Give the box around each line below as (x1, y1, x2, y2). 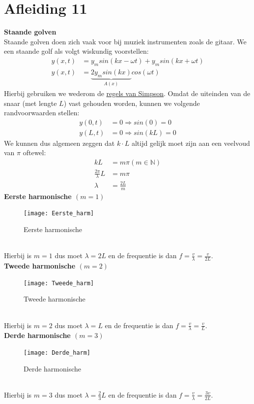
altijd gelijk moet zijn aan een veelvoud (131, 137, 250, 148)
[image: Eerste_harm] (24, 210, 94, 217)
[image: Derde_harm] (24, 349, 91, 356)
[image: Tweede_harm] (24, 279, 94, 287)
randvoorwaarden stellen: (4, 107, 80, 118)
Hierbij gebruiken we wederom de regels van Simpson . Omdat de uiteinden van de (4, 88, 251, 98)
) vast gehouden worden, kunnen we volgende (63, 98, 200, 108)
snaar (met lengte (4, 98, 57, 108)
